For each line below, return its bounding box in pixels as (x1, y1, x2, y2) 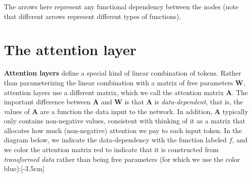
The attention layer (4, 39, 137, 59)
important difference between (4, 97, 91, 107)
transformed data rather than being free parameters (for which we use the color (4, 154, 240, 164)
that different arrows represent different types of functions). (4, 11, 181, 21)
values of (4, 106, 30, 116)
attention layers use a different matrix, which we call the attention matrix (4, 87, 224, 97)
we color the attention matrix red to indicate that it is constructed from (4, 144, 219, 155)
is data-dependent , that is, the (154, 97, 243, 107)
